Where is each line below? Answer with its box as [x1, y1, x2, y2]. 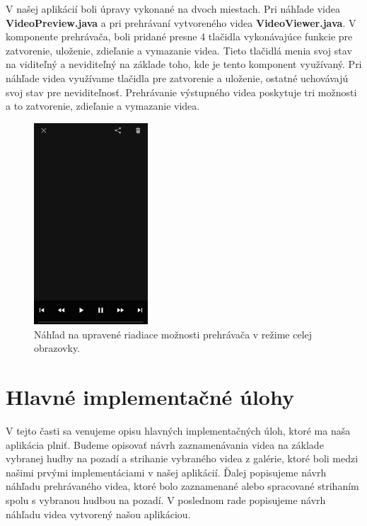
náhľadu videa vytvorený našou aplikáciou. [6, 506, 191, 521]
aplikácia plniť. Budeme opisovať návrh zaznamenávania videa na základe [6, 437, 324, 452]
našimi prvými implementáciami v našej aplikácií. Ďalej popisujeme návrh [6, 464, 327, 479]
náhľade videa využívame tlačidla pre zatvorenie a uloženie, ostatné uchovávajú [6, 70, 349, 85]
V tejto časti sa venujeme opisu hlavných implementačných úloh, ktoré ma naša [6, 423, 351, 438]
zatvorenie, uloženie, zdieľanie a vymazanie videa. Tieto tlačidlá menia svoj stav [6, 42, 352, 57]
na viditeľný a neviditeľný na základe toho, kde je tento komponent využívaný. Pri [6, 57, 362, 72]
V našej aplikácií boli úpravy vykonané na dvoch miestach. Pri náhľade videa [6, 1, 340, 16]
